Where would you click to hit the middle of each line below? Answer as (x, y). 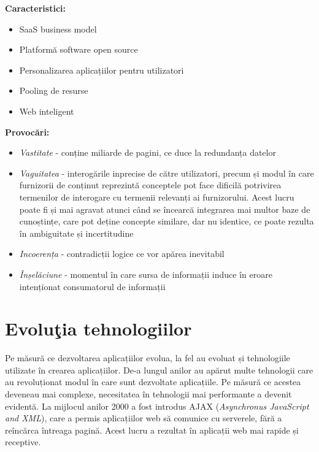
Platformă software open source (79, 49)
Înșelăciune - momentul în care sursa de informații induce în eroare (146, 274)
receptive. (23, 442)
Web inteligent (47, 111)
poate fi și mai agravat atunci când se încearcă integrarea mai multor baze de (165, 209)
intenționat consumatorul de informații (92, 286)
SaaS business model (58, 29)
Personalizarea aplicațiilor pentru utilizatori (102, 70)
